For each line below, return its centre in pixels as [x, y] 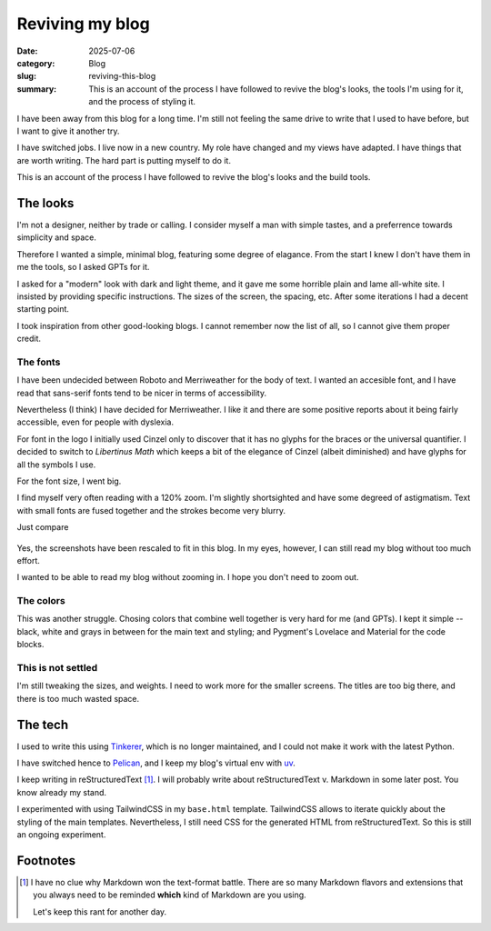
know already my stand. [62, 792]
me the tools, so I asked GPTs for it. [83, 267]
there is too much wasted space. [78, 698]
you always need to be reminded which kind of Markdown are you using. [170, 895]
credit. [29, 339]
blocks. [30, 645]
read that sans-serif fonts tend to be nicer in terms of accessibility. [142, 393]
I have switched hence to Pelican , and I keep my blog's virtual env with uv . [156, 763]
